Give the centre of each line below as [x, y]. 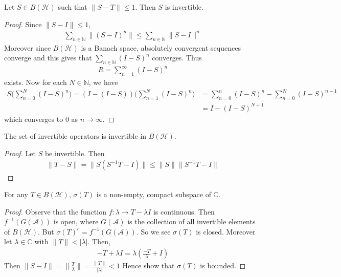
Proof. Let [20, 153]
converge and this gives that [48, 58]
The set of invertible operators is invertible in [75, 136]
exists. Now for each [36, 82]
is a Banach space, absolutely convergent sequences [161, 47]
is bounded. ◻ [223, 265]
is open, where [76, 221]
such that [73, 7]
